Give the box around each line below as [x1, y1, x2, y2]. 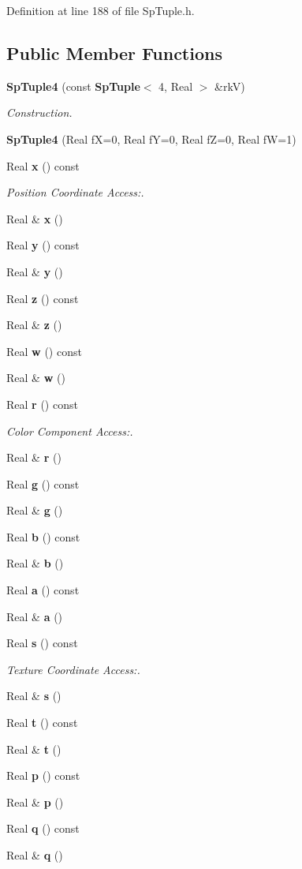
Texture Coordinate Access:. [6, 661, 140, 677]
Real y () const [6, 237, 80, 253]
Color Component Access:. [6, 422, 133, 439]
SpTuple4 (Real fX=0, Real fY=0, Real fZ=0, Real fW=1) [6, 130, 296, 147]
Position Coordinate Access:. [6, 184, 144, 200]
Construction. [6, 104, 73, 121]
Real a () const [6, 582, 80, 598]
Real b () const [6, 528, 80, 545]
